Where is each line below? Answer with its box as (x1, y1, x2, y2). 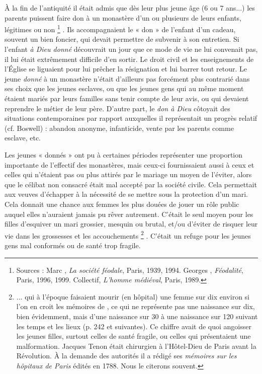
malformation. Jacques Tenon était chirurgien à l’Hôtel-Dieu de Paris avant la (16, 340, 256, 351)
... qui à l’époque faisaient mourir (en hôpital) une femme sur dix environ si (16, 291, 249, 302)
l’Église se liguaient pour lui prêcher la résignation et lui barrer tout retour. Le (5, 63, 247, 74)
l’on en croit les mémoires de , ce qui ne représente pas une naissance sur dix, (16, 301, 255, 312)
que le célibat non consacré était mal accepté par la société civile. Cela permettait (5, 179, 257, 189)
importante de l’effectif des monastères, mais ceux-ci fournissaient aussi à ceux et (5, 159, 254, 170)
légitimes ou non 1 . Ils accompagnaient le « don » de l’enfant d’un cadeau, (5, 23, 236, 34)
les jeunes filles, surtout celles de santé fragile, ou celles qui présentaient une (16, 331, 251, 341)
